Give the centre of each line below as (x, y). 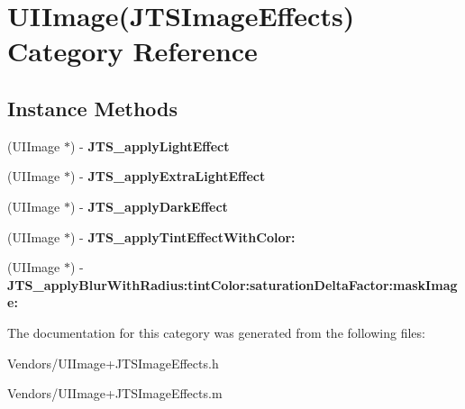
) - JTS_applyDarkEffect (149, 206)
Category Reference (132, 51)
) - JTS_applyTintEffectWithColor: (183, 236)
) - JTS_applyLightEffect (150, 145)
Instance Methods (92, 108)
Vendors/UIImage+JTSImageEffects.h (113, 363)
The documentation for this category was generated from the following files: (216, 332)
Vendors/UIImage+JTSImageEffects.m (115, 393)
